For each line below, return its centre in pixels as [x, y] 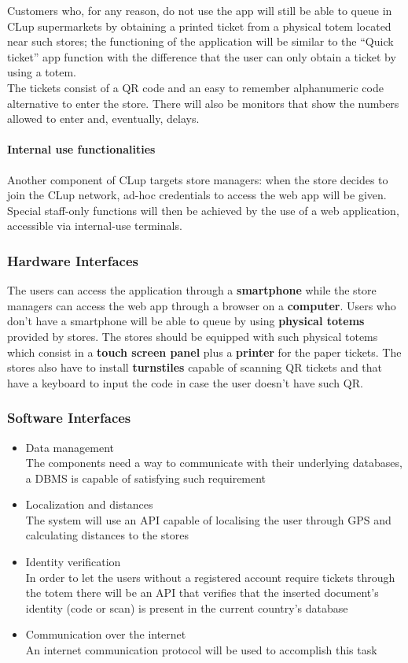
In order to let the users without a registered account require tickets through [210, 577]
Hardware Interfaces [73, 260]
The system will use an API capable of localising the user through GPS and [208, 519]
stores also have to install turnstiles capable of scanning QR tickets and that [195, 367]
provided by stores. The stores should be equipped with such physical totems [193, 336]
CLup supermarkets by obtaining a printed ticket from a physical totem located [199, 26]
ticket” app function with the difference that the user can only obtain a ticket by [202, 56]
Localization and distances [89, 504]
